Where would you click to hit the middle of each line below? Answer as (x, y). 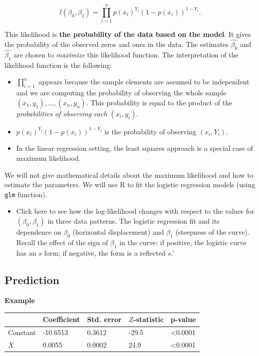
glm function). (26, 194)
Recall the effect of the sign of (62, 242)
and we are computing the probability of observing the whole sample (121, 93)
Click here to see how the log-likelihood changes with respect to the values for (135, 211)
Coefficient (61, 319)
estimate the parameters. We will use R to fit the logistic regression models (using (130, 184)
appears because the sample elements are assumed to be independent (144, 82)
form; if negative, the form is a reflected (105, 252)
